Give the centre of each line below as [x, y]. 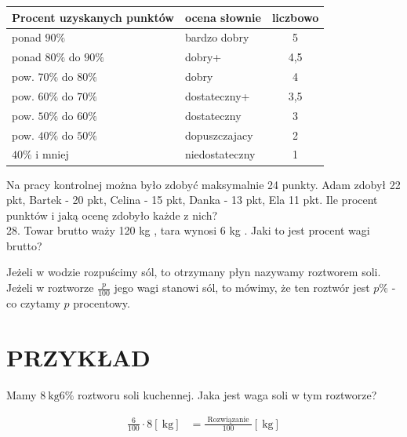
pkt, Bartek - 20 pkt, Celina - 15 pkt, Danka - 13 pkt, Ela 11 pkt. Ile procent [192, 200]
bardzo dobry [217, 37]
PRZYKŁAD [78, 357]
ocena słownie [223, 17]
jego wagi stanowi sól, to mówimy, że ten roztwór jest [242, 288]
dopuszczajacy [219, 135]
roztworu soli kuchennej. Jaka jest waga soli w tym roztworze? [227, 394]
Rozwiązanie [228, 420]
